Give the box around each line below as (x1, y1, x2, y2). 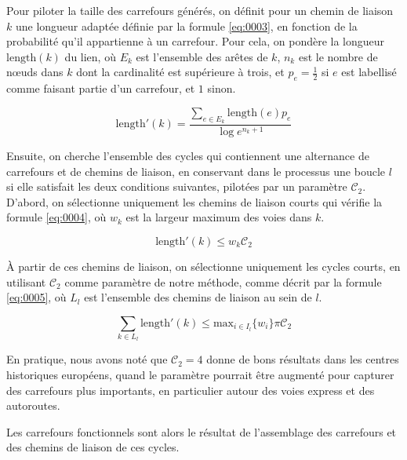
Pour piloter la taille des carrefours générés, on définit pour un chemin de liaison (6, 2, 394, 18)
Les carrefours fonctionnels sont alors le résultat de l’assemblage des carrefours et (6, 423, 397, 440)
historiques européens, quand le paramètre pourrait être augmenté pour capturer (6, 367, 394, 383)
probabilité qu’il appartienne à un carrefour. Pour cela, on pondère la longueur (6, 33, 385, 49)
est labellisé (341, 64, 397, 80)
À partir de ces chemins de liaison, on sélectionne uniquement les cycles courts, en (6, 257, 401, 274)
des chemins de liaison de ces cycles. (6, 439, 180, 455)
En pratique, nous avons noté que (6, 351, 168, 367)
